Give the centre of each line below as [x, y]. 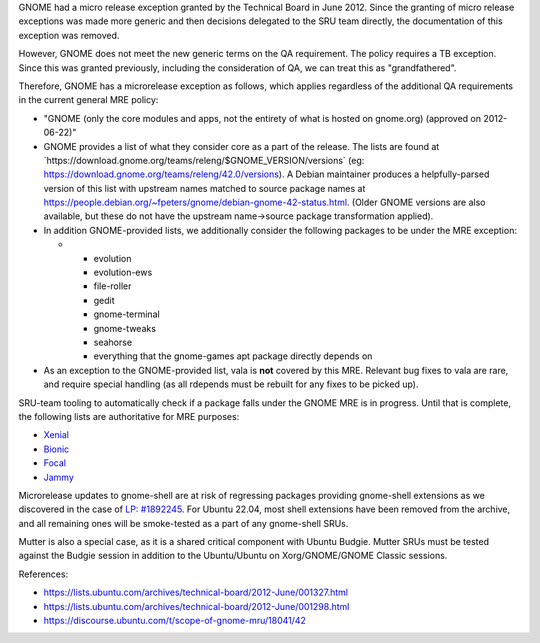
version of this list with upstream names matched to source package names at [204, 188]
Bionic [56, 449]
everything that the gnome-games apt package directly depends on [233, 356]
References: [43, 574]
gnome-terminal [126, 314]
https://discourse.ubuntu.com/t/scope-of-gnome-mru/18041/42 [175, 621]
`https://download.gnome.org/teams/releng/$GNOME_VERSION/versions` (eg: [204, 160]
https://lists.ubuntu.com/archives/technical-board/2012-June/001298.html [196, 606]
